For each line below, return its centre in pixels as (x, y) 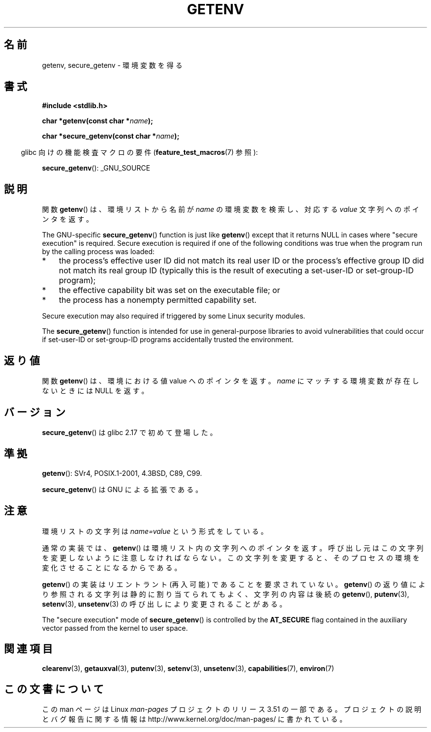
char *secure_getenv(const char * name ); (111, 136)
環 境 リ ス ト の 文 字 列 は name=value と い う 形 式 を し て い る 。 (155, 531)
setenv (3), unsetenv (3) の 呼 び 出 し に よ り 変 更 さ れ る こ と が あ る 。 (164, 604)
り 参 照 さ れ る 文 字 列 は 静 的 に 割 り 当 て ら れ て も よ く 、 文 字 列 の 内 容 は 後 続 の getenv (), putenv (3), (226, 594)
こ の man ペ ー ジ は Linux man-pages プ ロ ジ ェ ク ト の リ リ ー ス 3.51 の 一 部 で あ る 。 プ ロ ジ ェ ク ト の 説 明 (232, 709)
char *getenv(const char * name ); (97, 121)
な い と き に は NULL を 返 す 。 (95, 391)
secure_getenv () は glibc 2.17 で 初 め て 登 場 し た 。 (129, 432)
